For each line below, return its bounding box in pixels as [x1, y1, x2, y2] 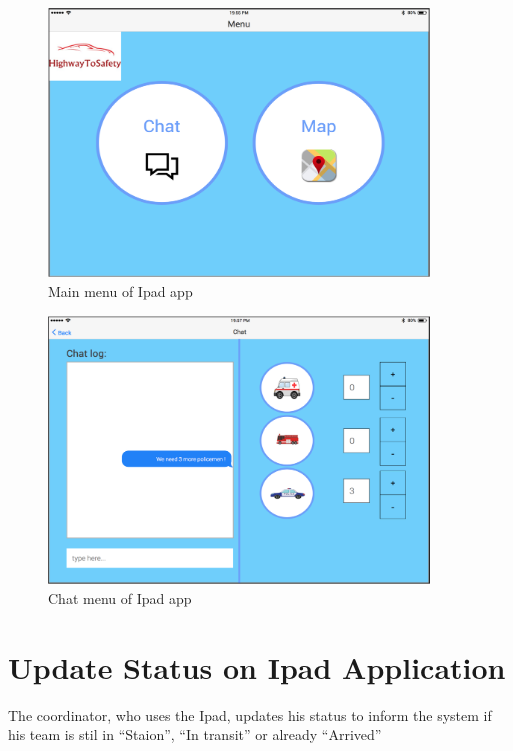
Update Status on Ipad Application [8, 646, 506, 687]
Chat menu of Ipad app [48, 587, 192, 608]
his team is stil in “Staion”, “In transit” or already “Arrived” [8, 724, 382, 745]
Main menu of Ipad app [48, 281, 193, 302]
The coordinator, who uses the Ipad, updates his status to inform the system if [8, 704, 492, 725]
